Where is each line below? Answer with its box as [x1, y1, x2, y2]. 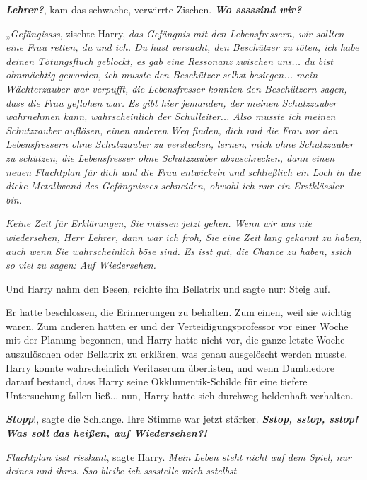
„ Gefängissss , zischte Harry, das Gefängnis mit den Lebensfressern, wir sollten [6, 25, 344, 40]
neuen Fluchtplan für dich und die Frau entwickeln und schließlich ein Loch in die [6, 164, 361, 179]
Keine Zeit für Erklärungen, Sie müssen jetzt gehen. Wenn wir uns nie [6, 216, 312, 230]
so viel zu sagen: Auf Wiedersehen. [6, 257, 156, 272]
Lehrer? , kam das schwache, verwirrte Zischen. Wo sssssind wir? [6, 2, 302, 16]
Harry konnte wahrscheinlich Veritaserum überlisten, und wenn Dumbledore [6, 360, 335, 375]
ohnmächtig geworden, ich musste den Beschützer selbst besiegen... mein [6, 67, 318, 82]
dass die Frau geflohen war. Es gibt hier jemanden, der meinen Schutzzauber [6, 95, 337, 110]
